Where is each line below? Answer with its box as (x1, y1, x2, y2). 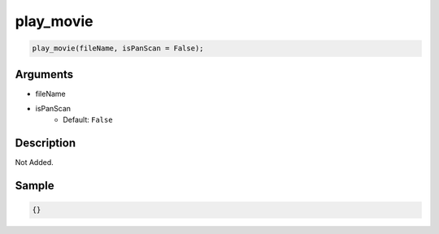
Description (15, 136, 76, 150)
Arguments (15, 67, 74, 81)
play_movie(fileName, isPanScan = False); (32, 44, 204, 53)
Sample (15, 179, 54, 193)
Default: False (63, 115, 113, 125)
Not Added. (15, 158, 54, 167)
